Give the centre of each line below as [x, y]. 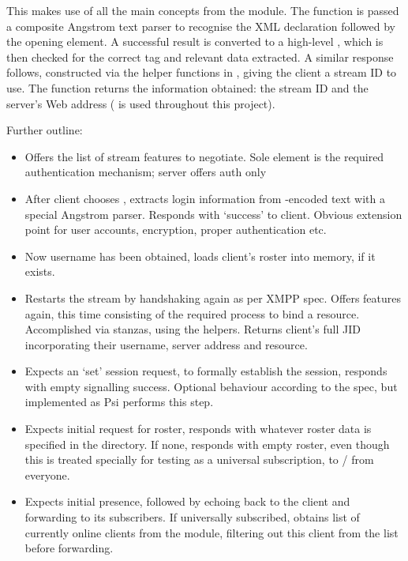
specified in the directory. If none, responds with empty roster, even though [207, 444]
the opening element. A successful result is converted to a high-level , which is [195, 41]
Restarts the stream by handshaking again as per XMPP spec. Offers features [213, 297]
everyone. [47, 474]
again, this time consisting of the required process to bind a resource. [192, 313]
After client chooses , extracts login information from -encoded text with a [205, 198]
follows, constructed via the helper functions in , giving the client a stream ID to [202, 72]
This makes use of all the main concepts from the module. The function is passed [203, 10]
